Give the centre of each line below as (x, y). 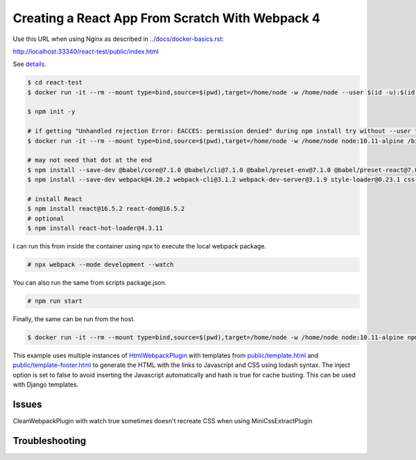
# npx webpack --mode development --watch (101, 265)
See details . (29, 64)
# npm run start (55, 301)
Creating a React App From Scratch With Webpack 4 (166, 18)
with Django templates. (46, 384)
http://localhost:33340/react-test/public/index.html (86, 51)
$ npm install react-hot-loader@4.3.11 (95, 228)
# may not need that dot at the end (90, 160)
